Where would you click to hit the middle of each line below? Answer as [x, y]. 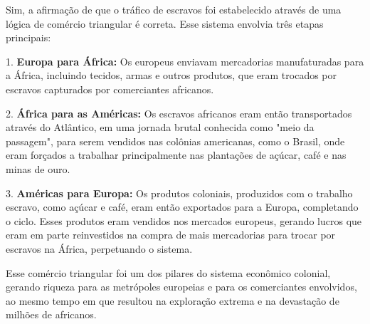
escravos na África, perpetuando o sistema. [99, 248]
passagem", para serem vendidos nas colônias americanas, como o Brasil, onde [175, 141]
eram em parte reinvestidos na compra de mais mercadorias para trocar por [171, 235]
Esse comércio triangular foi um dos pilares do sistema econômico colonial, [168, 272]
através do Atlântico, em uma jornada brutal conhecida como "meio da [160, 127]
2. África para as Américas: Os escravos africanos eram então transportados [179, 113]
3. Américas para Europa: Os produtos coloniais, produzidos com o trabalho [179, 193]
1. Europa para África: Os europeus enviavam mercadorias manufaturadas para [185, 61]
